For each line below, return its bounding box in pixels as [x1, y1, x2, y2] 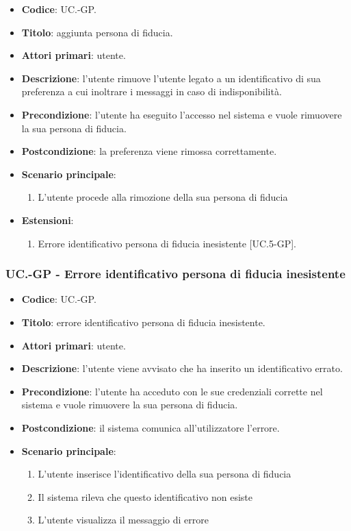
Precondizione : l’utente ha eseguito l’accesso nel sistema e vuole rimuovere [21, 107, 342, 121]
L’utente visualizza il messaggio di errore [38, 513, 209, 527]
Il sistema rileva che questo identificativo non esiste [38, 489, 253, 504]
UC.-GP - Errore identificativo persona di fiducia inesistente [5, 265, 346, 282]
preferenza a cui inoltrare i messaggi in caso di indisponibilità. [21, 84, 282, 99]
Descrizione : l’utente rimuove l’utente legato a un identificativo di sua [21, 71, 321, 85]
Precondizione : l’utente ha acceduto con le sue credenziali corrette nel [21, 384, 323, 398]
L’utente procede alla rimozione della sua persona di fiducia [38, 190, 288, 204]
